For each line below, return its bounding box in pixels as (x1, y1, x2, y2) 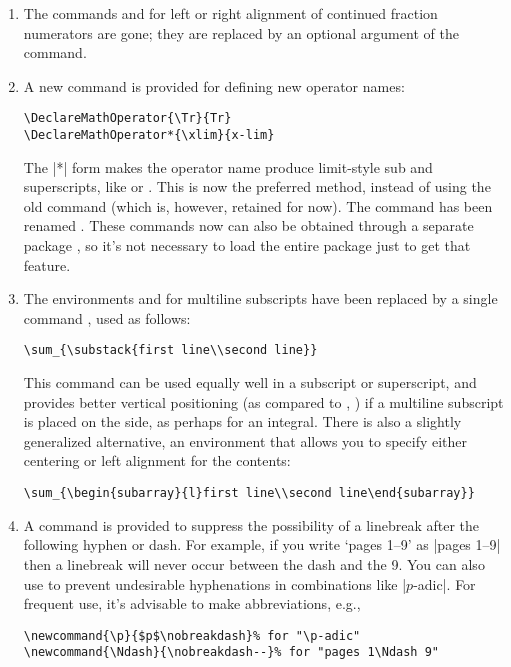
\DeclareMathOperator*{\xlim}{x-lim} (23, 128, 275, 143)
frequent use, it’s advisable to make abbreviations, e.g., (23, 593, 361, 614)
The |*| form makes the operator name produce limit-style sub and (23, 156, 433, 177)
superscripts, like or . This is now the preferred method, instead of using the (23, 176, 491, 197)
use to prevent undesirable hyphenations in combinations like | (23, 573, 407, 594)
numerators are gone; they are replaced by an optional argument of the (23, 22, 459, 43)
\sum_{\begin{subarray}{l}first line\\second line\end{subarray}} (23, 486, 475, 501)
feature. (23, 254, 71, 275)
